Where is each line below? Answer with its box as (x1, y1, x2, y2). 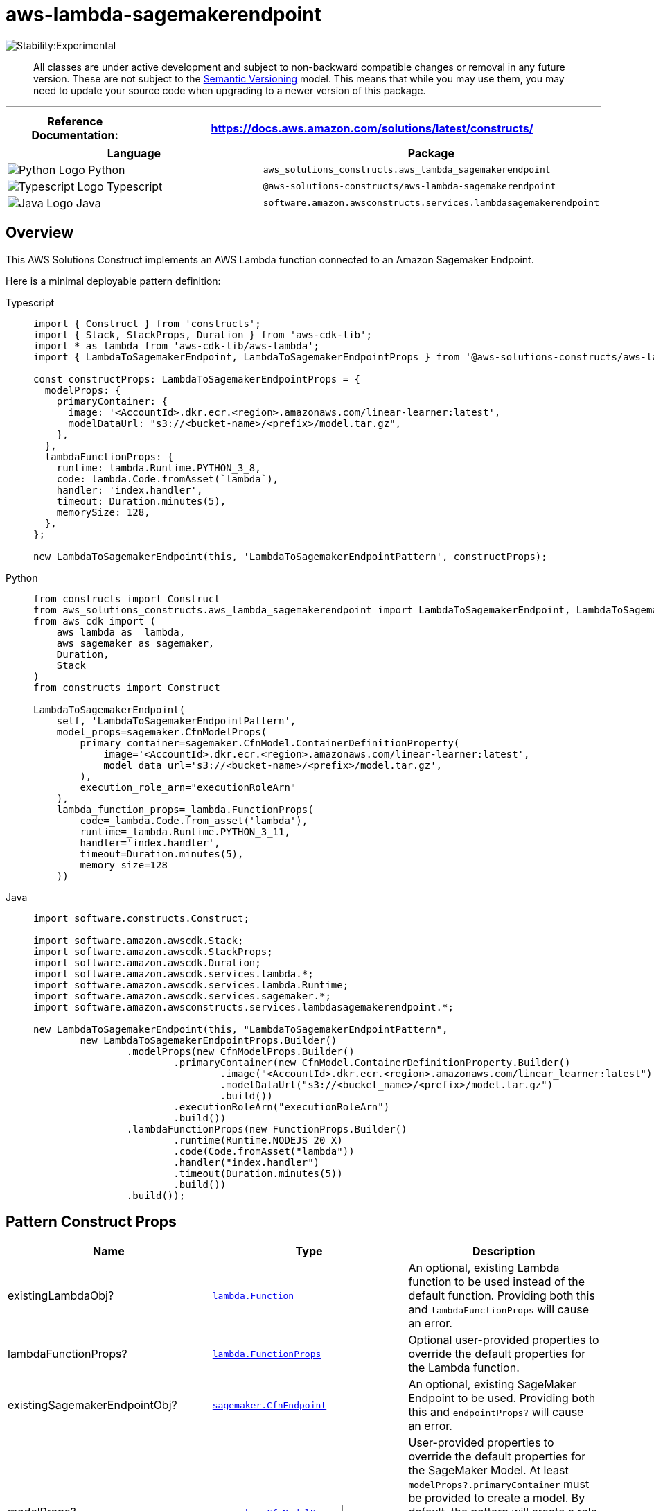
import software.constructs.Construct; (33, 912, 249, 924)
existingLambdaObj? (8, 1289, 114, 1303)
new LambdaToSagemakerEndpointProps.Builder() (80, 1034, 337, 1046)
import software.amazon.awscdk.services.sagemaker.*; (33, 990, 331, 1002)
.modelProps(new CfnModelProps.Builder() (126, 1045, 355, 1057)
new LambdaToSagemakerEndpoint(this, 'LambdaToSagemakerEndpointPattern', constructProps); (33, 550, 547, 562)
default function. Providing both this (408, 1289, 595, 1303)
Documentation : (31, 128, 118, 142)
